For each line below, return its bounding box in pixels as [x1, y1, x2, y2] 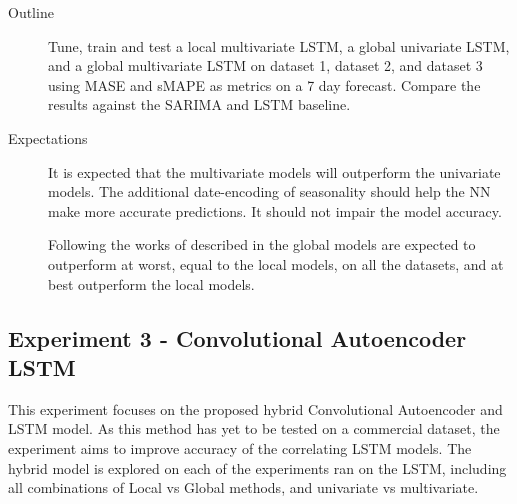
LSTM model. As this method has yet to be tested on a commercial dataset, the [8, 418, 500, 439]
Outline [8, 2, 54, 22]
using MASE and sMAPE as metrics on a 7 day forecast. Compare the [48, 74, 481, 95]
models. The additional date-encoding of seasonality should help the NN [48, 181, 491, 202]
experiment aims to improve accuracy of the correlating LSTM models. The [8, 437, 472, 458]
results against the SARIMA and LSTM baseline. [48, 94, 351, 115]
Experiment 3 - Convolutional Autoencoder [8, 322, 467, 353]
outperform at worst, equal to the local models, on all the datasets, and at [48, 253, 504, 274]
